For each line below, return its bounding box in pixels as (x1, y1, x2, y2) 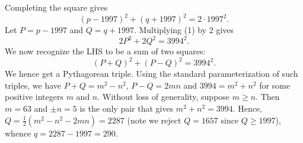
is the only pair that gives (79, 102, 174, 115)
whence (5, 126, 31, 139)
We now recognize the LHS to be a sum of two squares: (5, 45, 206, 57)
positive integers (5, 90, 63, 103)
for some (259, 79, 291, 91)
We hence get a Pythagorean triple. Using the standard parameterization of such (5, 67, 298, 80)
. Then (256, 90, 280, 103)
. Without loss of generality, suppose (97, 90, 230, 103)
